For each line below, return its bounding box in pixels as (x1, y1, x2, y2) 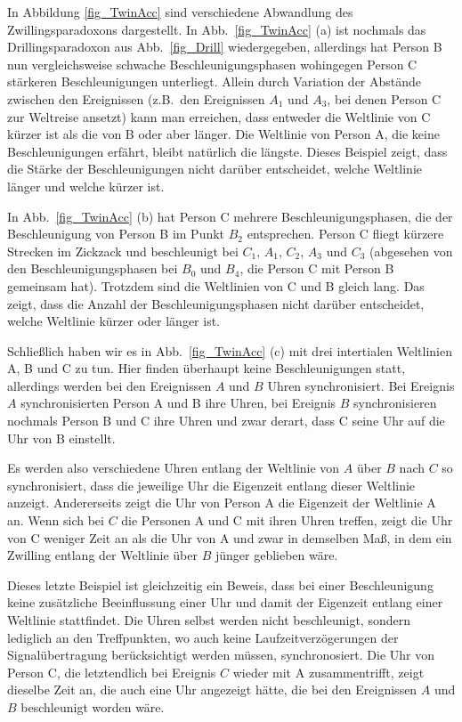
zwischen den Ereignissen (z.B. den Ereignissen (7, 89, 265, 108)
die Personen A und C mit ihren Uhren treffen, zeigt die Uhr (121, 511, 453, 530)
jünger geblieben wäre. (215, 546, 338, 564)
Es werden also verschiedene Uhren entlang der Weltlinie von (7, 458, 340, 477)
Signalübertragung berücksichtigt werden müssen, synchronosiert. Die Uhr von (7, 645, 435, 664)
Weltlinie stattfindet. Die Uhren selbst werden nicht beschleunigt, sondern (7, 611, 410, 629)
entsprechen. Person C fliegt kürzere (247, 224, 444, 243)
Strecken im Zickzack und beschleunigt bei (7, 241, 239, 260)
